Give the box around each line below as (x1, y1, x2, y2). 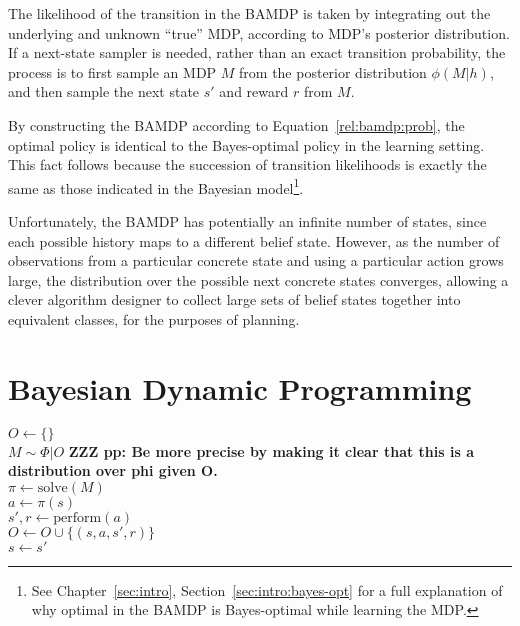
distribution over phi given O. (8, 460, 218, 481)
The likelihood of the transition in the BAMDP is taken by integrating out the (8, 3, 491, 23)
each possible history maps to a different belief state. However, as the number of (8, 230, 500, 251)
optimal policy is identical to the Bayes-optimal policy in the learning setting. (8, 134, 485, 155)
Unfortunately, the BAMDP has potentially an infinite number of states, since (8, 211, 487, 231)
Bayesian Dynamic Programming (8, 367, 472, 408)
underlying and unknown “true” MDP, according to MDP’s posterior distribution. (8, 22, 510, 43)
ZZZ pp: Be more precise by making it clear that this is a (68, 440, 474, 461)
